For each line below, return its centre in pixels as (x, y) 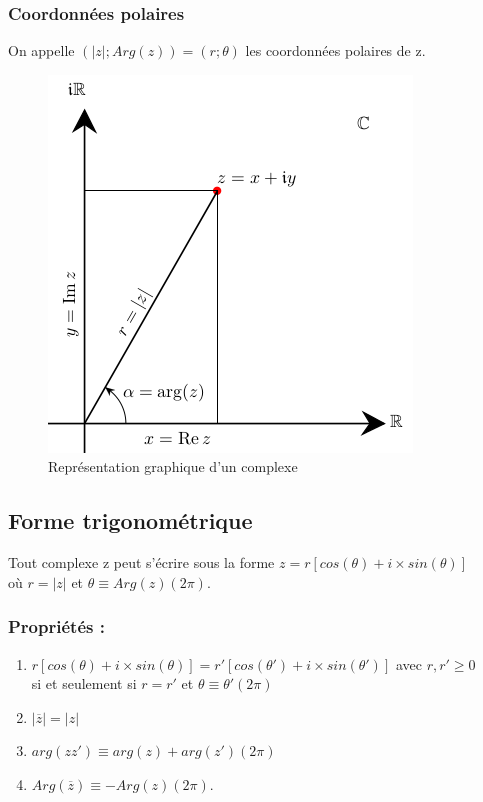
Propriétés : (56, 626)
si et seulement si (84, 683)
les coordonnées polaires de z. (335, 50)
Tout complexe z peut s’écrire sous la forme (141, 562)
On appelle (41, 50)
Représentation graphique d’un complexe (173, 466)
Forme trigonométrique (130, 520)
